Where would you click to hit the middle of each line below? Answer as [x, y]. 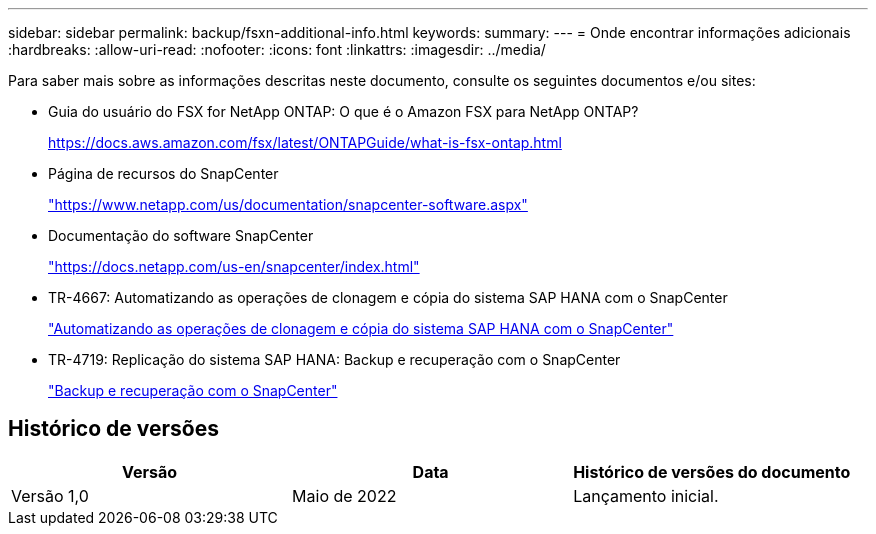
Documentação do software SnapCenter [181, 235]
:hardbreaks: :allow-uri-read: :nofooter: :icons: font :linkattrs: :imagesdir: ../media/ [277, 49]
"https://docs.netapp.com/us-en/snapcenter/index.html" [234, 266]
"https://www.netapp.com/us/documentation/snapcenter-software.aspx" [288, 204]
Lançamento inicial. [646, 495]
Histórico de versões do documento [712, 471]
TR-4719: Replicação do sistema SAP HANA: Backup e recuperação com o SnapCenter [334, 359]
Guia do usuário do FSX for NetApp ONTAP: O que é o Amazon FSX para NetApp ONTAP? [343, 111]
